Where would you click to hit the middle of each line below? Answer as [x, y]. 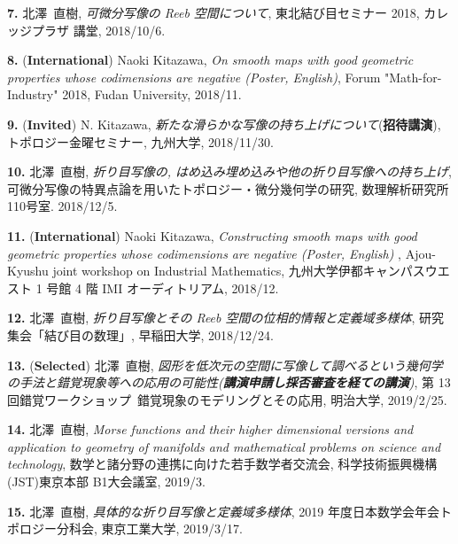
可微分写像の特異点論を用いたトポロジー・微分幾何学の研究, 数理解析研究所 [228, 188]
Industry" [33, 94]
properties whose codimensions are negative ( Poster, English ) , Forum [194, 77]
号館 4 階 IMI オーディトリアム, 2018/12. [163, 288]
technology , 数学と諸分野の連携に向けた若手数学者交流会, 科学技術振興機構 [222, 464]
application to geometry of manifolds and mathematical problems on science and [224, 446]
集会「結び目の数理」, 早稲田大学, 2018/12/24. [140, 334]
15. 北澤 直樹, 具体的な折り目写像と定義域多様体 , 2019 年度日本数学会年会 [224, 511]
